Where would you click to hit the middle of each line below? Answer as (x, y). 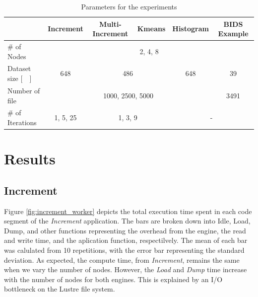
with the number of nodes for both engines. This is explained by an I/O (113, 279)
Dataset (19, 68)
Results (30, 159)
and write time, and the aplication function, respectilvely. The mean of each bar (126, 240)
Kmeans (151, 29)
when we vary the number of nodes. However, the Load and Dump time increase (126, 269)
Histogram (191, 29)
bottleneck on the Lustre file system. (60, 289)
